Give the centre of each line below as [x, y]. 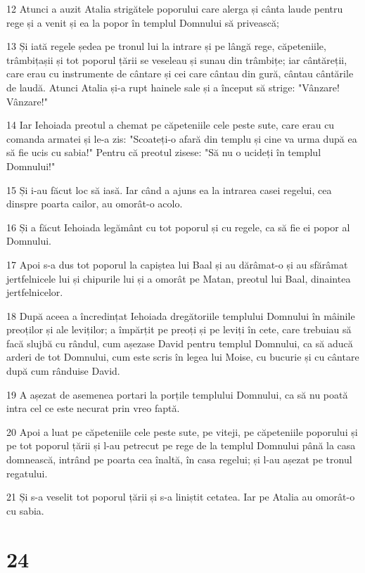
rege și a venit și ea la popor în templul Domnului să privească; [143, 22]
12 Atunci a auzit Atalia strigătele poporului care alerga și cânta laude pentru [175, 8]
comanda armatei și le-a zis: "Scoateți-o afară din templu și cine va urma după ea [182, 138]
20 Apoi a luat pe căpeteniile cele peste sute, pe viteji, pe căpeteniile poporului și [182, 431]
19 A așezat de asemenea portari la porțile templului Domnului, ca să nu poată [177, 394]
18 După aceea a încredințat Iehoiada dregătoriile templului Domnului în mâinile [181, 315]
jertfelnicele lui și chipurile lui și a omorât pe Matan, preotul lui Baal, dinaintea [179, 278]
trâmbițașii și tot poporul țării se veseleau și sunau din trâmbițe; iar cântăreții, [177, 59]
